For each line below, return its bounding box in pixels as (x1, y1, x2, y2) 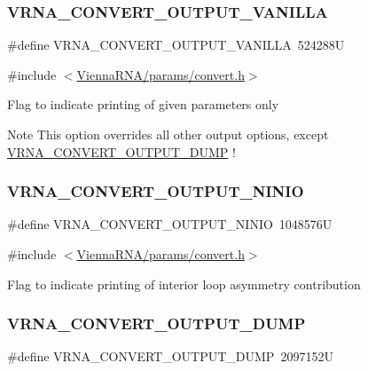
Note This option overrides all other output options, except (7, 125, 329, 143)
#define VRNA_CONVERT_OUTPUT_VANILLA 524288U (7, 36, 345, 54)
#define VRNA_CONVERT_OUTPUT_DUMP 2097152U (7, 347, 333, 366)
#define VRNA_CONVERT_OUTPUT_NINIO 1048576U (7, 215, 333, 233)
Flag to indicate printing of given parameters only (7, 95, 279, 114)
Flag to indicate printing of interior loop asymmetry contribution (7, 274, 361, 293)
